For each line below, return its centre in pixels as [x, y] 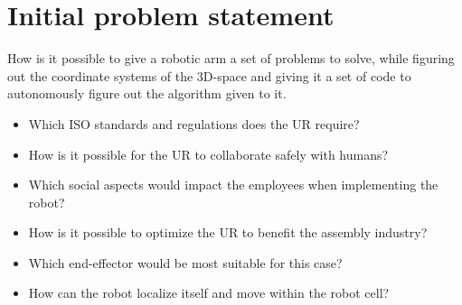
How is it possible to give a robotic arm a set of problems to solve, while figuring [231, 58]
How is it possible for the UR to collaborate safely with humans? [208, 154]
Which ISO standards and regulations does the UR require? [194, 123]
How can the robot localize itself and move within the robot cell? [209, 293]
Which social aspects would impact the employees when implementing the [233, 185]
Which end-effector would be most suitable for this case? [185, 262]
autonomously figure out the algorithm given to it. [147, 93]
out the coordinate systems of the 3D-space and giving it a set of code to [209, 75]
